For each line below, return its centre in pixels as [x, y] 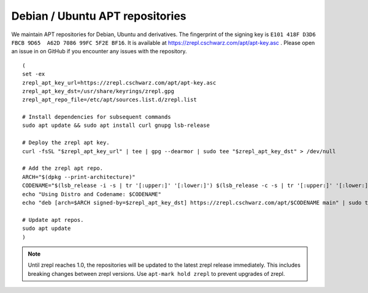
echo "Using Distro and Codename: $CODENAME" [92, 194]
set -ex [34, 74]
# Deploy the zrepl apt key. [66, 143]
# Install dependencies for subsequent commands [97, 117]
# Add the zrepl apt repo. [63, 168]
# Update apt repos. [53, 220]
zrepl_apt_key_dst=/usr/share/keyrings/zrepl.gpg [98, 91]
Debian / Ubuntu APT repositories [99, 16]
